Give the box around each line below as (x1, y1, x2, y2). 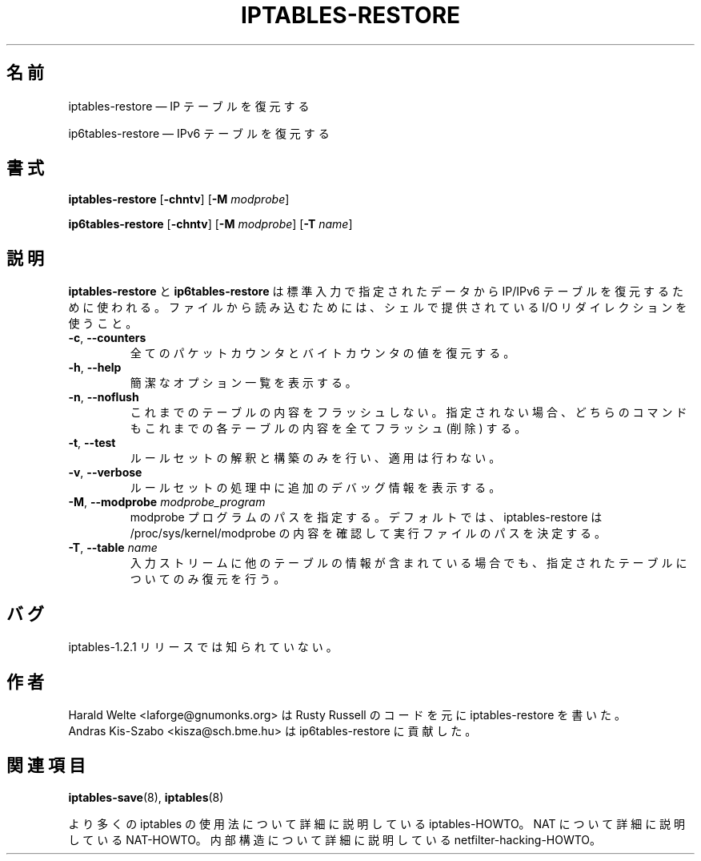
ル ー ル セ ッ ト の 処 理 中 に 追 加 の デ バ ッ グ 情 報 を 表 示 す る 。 (130, 481, 501, 495)
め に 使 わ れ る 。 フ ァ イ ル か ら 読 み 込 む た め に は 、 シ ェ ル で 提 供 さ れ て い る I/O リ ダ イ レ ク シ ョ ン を (68, 300, 687, 315)
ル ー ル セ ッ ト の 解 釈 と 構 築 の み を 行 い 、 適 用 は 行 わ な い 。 (130, 451, 501, 465)
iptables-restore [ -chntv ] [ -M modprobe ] (68, 192, 290, 207)
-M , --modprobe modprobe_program (68, 495, 266, 509)
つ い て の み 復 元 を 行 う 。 (130, 572, 286, 586)
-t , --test (68, 436, 116, 450)
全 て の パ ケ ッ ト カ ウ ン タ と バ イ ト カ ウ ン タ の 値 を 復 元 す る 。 (130, 346, 515, 360)
